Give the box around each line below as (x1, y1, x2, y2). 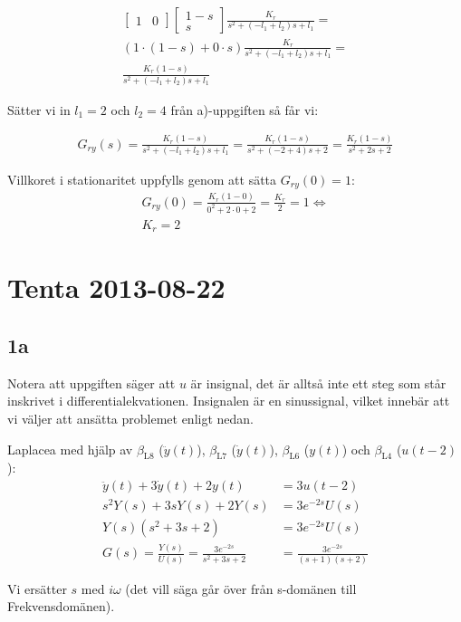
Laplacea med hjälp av (7, 439, 133, 458)
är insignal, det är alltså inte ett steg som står (190, 373, 447, 392)
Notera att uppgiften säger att (7, 373, 176, 392)
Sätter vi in (7, 100, 71, 119)
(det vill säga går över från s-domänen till (125, 579, 357, 598)
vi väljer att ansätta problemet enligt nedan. (7, 408, 255, 427)
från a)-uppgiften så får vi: (170, 100, 319, 119)
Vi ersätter (7, 579, 67, 598)
